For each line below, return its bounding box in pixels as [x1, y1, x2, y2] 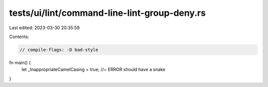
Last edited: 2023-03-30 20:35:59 [9, 25, 80, 31]
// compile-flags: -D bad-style [19, 47, 99, 52]
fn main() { [9, 59, 31, 65]
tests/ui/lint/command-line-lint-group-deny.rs [9, 7, 206, 18]
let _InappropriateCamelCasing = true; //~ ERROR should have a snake [21, 67, 166, 73]
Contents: [9, 34, 29, 40]
